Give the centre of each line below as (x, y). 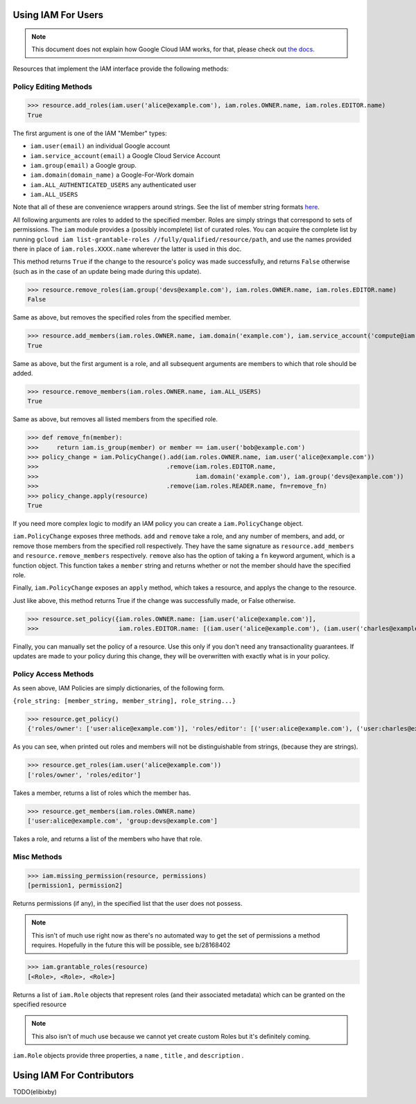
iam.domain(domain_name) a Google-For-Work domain (112, 175)
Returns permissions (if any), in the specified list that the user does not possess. (128, 903)
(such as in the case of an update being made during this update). (107, 271)
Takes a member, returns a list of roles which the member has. (102, 793)
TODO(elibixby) (35, 1092)
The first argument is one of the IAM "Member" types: (90, 133)
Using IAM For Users (58, 15)
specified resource (40, 1004)
